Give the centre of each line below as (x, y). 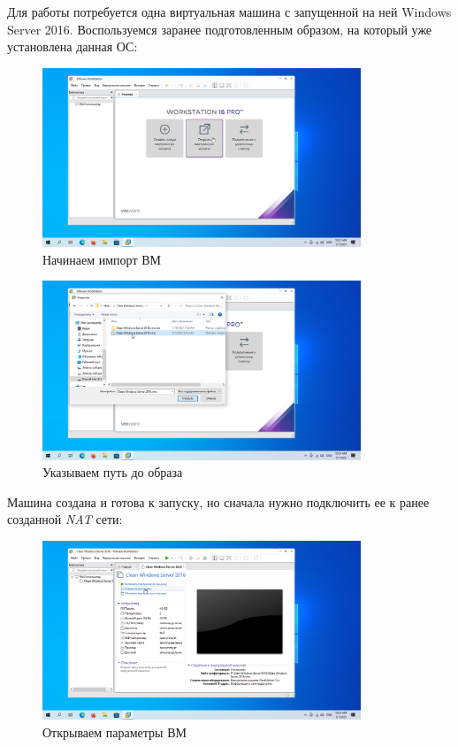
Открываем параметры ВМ (114, 732)
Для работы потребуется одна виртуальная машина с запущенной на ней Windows (229, 12)
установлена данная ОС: (73, 46)
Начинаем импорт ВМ (102, 259)
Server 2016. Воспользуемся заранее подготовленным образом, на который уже (220, 29)
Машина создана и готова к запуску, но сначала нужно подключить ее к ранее (218, 501)
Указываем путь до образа (113, 472)
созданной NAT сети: (65, 519)
